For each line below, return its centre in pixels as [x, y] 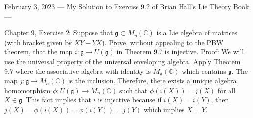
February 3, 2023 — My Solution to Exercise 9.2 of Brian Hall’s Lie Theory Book [127, 6]
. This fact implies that [57, 100]
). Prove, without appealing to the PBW [163, 42]
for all [227, 90]
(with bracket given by [38, 42]
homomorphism [28, 90]
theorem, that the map [39, 52]
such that [134, 90]
